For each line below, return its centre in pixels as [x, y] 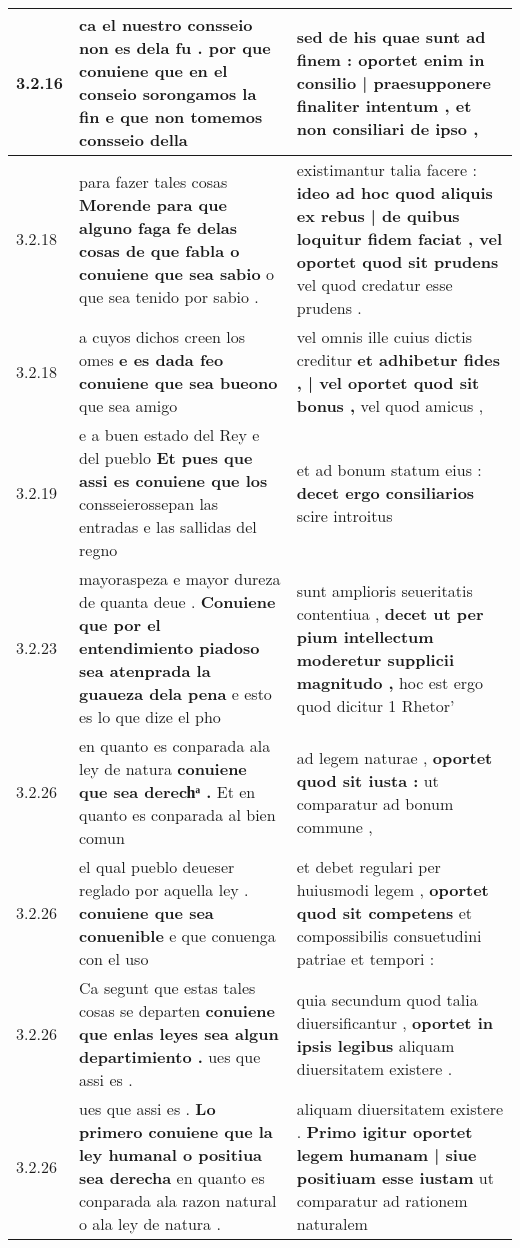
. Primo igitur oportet [384, 1131]
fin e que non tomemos [171, 116]
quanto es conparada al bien [177, 814]
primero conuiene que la [176, 1131]
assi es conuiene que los [173, 480]
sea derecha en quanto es [172, 1177]
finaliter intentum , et [384, 105]
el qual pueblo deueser [157, 866]
